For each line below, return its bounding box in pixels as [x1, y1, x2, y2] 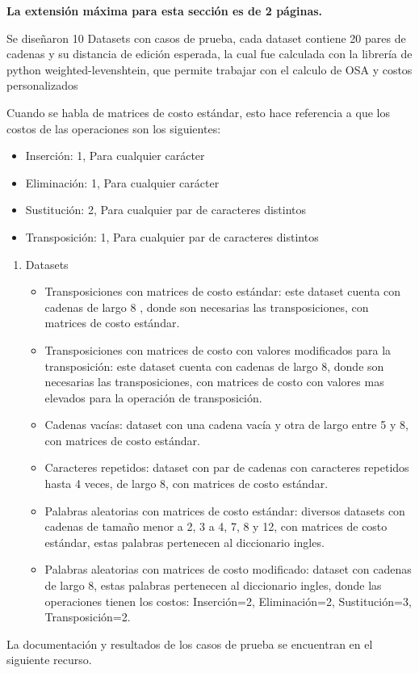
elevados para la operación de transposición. [44, 389, 262, 406]
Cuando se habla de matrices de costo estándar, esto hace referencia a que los [6, 103, 390, 120]
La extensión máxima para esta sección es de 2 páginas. [6, 2, 323, 19]
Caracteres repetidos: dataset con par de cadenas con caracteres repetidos [44, 459, 409, 476]
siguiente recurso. [6, 651, 92, 668]
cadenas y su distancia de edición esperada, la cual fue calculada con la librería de [6, 45, 413, 62]
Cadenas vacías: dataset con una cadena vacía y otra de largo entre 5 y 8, [44, 416, 409, 433]
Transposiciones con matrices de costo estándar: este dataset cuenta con [44, 283, 401, 300]
